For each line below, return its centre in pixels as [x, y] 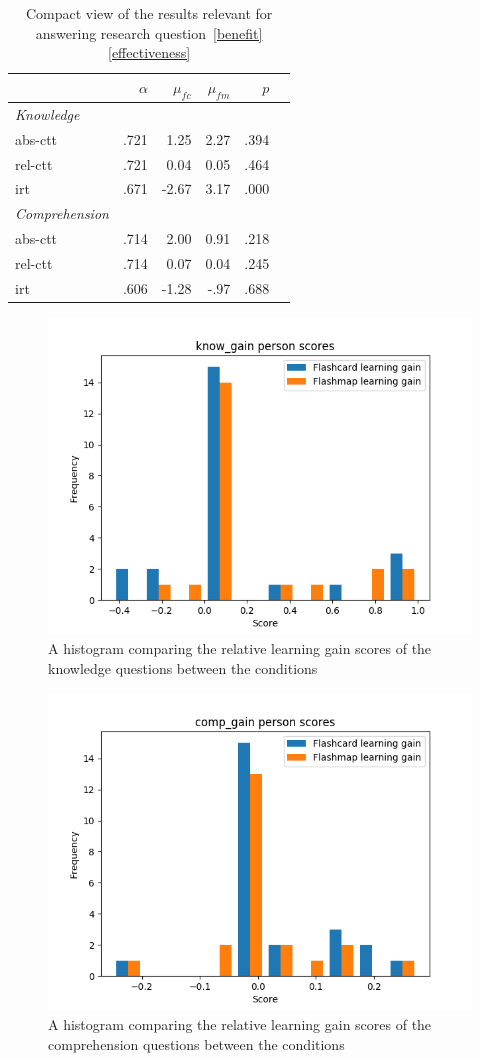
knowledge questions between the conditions [183, 668]
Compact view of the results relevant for [149, 13]
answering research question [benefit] [149, 32]
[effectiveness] [149, 52]
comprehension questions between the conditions [196, 1043]
